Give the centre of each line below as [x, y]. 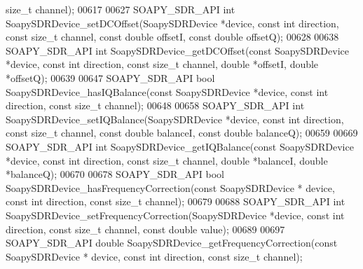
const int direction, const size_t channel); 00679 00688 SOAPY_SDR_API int [176, 201]
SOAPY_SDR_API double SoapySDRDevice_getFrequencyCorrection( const [172, 243]
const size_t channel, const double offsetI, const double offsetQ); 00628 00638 [172, 37]
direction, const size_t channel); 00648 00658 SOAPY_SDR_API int [155, 105]
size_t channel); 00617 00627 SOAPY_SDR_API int [121, 9]
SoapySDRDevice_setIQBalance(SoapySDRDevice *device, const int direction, [175, 119]
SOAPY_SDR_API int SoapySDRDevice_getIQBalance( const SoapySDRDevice [180, 146]
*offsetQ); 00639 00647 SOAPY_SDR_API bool [110, 77]
